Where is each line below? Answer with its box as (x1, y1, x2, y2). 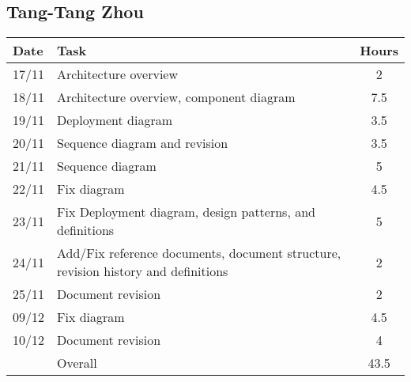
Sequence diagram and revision (57, 134, 228, 153)
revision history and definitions (57, 262, 228, 281)
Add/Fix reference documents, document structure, (57, 244, 341, 263)
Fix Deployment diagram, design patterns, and (57, 202, 315, 221)
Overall (57, 354, 97, 373)
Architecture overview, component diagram (57, 88, 296, 107)
